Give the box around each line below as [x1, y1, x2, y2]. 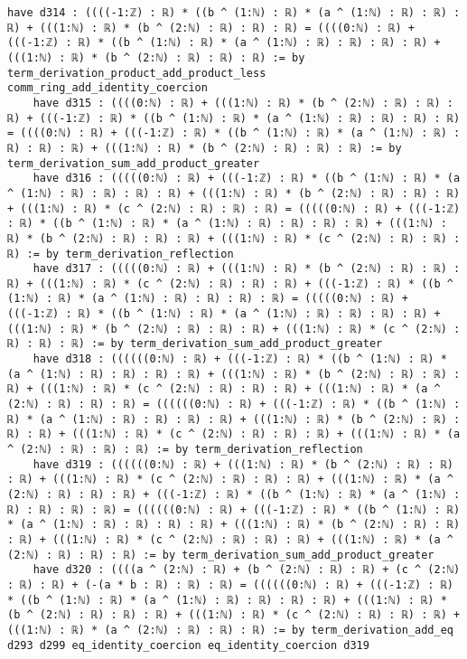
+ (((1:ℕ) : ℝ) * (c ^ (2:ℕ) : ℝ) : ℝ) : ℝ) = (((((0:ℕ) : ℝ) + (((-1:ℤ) [7, 202, 461, 215]
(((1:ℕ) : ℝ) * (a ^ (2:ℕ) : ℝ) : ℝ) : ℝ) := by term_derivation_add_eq [7, 623, 453, 636]
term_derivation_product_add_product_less [7, 66, 266, 80]
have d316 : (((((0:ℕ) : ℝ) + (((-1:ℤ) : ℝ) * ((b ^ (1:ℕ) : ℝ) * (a [33, 172, 461, 185]
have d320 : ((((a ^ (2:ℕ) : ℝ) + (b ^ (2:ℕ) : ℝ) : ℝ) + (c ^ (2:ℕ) [33, 563, 461, 577]
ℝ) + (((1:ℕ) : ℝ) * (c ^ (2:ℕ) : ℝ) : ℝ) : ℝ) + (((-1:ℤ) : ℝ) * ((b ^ [7, 277, 453, 290]
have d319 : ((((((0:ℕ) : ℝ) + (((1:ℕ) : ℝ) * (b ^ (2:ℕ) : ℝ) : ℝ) [33, 457, 453, 471]
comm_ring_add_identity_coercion [7, 81, 208, 95]
